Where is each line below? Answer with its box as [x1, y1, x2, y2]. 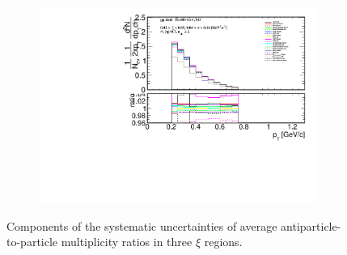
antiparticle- [281, 217, 341, 234]
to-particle [6, 233, 58, 250]
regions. [204, 233, 243, 250]
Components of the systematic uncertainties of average [6, 217, 277, 234]
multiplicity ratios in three [61, 233, 193, 250]
